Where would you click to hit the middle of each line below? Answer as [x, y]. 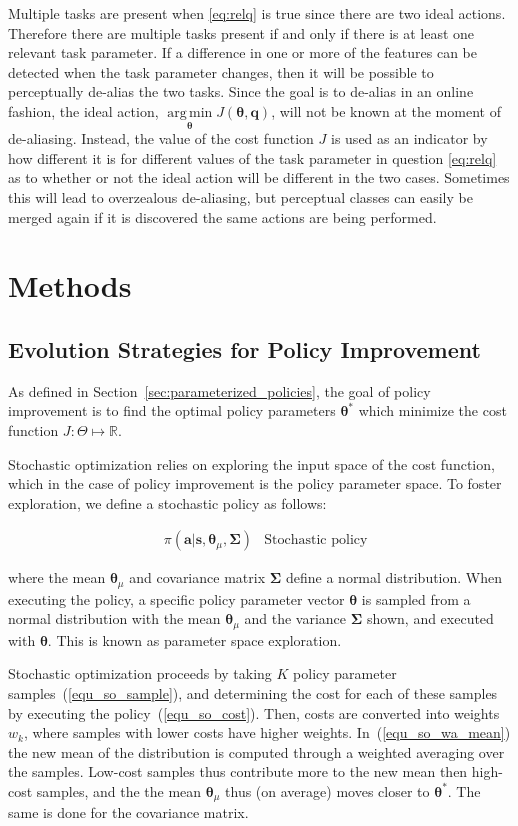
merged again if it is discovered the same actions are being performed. [222, 216]
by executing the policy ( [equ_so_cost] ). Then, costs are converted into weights [254, 712]
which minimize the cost [432, 410]
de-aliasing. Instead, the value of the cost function [161, 138]
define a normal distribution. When [394, 577]
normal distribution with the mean [114, 618]
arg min [190, 112]
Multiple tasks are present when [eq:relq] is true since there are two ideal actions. [257, 13]
